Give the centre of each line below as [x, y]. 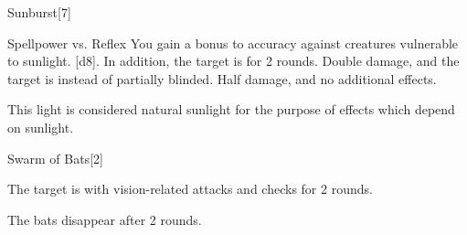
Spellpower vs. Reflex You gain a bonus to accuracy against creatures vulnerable [233, 43]
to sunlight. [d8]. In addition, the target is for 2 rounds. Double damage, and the [233, 61]
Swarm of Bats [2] [55, 158]
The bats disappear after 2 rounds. [105, 219]
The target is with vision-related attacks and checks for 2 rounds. [190, 189]
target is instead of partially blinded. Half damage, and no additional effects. [222, 78]
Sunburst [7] [39, 12]
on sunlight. [41, 127]
